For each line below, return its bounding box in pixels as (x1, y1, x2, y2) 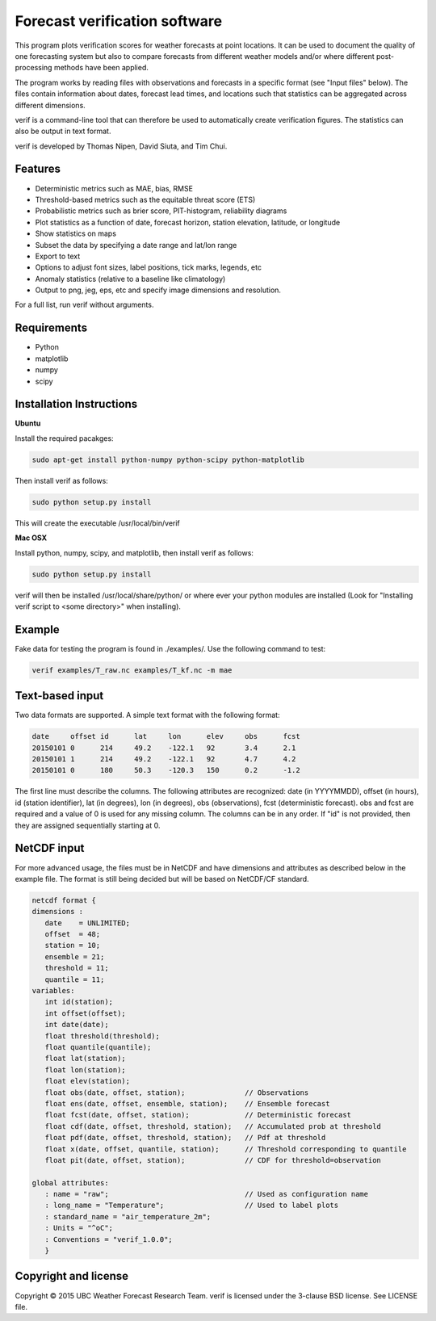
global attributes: (31, 1178, 109, 1187)
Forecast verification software (15, 12, 222, 30)
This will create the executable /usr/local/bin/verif (15, 518, 181, 528)
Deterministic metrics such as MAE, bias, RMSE (35, 183, 194, 193)
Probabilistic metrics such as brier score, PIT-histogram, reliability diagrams (35, 206, 287, 216)
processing (15, 63, 52, 73)
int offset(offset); (44, 1009, 127, 1017)
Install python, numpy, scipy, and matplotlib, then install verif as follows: (15, 547, 254, 557)
